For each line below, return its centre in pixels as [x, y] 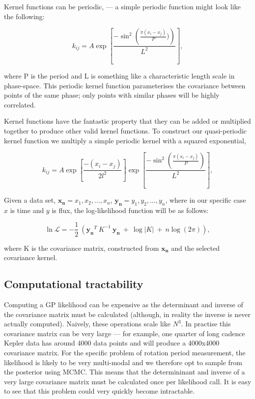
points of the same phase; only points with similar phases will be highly [112, 95]
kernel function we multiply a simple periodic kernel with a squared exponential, [125, 140]
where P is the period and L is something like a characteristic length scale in [119, 76]
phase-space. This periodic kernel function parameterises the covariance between [125, 85]
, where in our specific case [206, 200]
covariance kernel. [31, 257]
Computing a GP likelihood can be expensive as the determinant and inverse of [124, 304]
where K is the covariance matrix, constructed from [82, 248]
